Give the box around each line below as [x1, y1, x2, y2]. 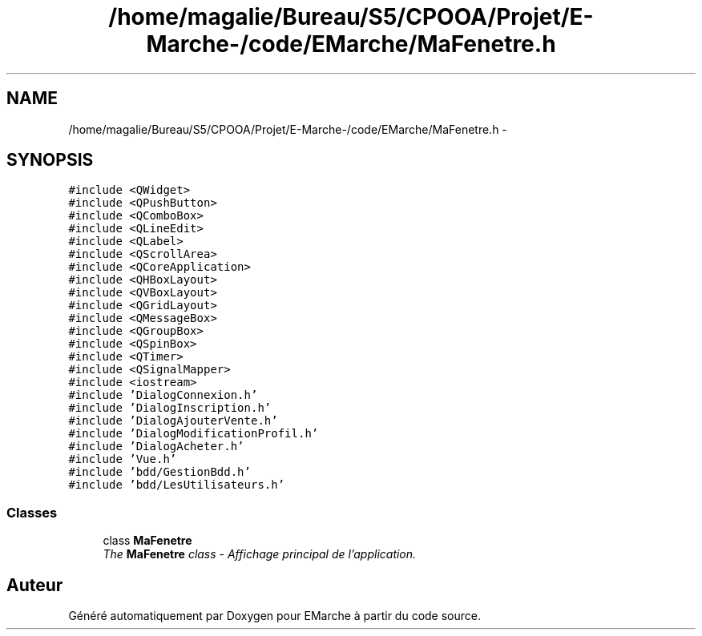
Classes [6, 504, 58, 521]
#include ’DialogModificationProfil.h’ [68, 427, 319, 441]
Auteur [6, 574, 63, 595]
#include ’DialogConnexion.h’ [68, 388, 258, 402]
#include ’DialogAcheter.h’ [68, 440, 244, 453]
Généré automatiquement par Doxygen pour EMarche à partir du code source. [68, 609, 481, 623]
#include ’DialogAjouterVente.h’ [68, 414, 278, 428]
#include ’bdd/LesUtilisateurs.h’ [68, 478, 285, 492]
